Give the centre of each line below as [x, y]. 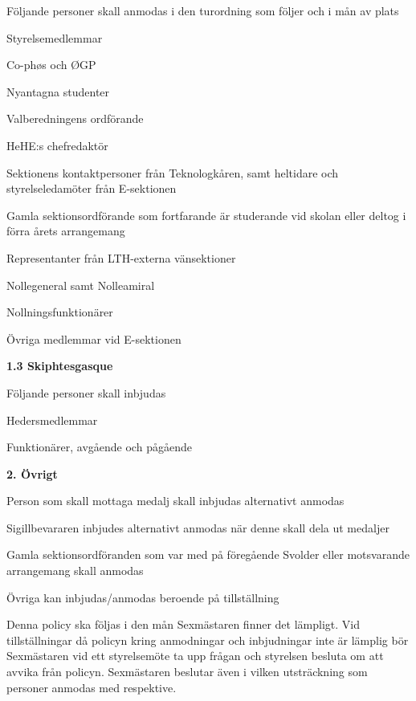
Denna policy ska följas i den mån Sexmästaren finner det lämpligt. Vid [183, 624]
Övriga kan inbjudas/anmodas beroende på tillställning [143, 597]
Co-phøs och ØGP [51, 65]
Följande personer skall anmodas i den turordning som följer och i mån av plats [203, 10]
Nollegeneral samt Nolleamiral [81, 285]
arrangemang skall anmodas [75, 571]
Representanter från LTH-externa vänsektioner [121, 257]
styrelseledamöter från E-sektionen [92, 188]
